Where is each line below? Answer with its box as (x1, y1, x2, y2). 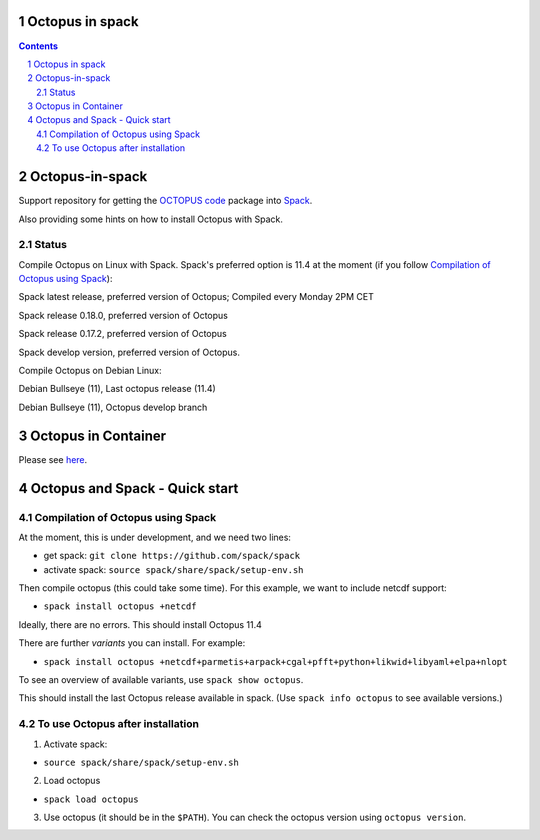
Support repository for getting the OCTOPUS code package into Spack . (18, 195, 313, 207)
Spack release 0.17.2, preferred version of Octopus (18, 328, 227, 340)
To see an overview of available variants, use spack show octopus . (18, 674, 304, 685)
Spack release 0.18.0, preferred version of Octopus (18, 309, 229, 321)
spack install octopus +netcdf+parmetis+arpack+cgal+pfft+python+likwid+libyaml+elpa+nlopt (43, 656, 508, 667)
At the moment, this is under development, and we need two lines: (18, 531, 292, 543)
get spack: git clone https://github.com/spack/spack (43, 550, 301, 562)
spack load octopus (43, 793, 139, 805)
